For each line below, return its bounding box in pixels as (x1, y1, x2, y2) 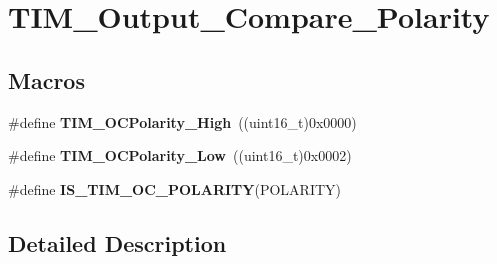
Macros (8, 64, 85, 95)
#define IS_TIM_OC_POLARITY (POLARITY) (8, 178, 342, 199)
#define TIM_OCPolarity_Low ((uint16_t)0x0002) (8, 145, 352, 166)
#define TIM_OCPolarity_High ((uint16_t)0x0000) (8, 111, 357, 132)
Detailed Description (8, 227, 227, 258)
